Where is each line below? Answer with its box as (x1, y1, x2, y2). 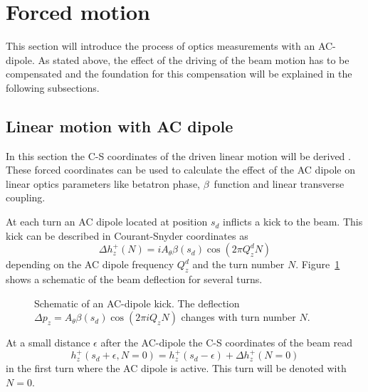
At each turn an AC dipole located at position (6, 214, 208, 229)
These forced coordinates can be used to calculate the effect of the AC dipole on (6, 162, 356, 177)
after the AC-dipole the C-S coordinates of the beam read (100, 335, 353, 350)
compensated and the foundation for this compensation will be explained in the (6, 66, 352, 81)
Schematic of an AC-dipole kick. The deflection (34, 295, 240, 310)
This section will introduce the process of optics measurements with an (6, 38, 315, 53)
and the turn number (192, 257, 285, 272)
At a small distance (6, 335, 90, 350)
